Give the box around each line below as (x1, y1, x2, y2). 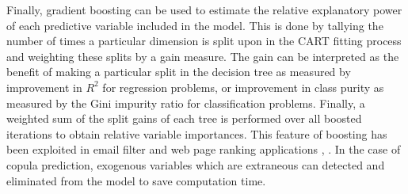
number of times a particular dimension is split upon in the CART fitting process (6, 32, 402, 49)
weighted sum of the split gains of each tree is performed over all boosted (6, 110, 362, 127)
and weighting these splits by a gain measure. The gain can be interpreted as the (6, 48, 399, 64)
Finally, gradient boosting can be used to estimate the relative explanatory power (6, 2, 402, 17)
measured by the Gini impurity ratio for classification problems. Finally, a (6, 94, 365, 111)
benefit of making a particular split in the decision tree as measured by (6, 63, 351, 80)
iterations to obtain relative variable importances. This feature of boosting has (6, 125, 387, 142)
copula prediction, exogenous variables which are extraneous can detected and (6, 156, 385, 173)
